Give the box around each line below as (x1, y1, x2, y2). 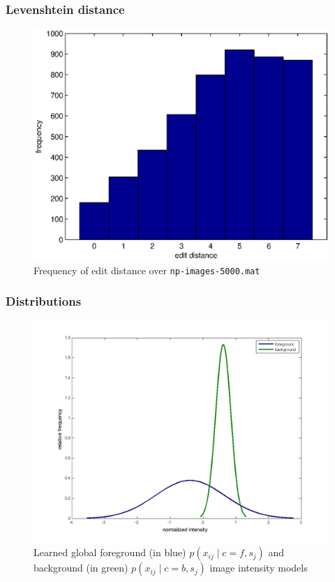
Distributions (6, 292, 82, 310)
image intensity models (209, 560, 308, 575)
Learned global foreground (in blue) (33, 545, 186, 560)
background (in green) (33, 560, 128, 575)
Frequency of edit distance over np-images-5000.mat (33, 262, 260, 277)
